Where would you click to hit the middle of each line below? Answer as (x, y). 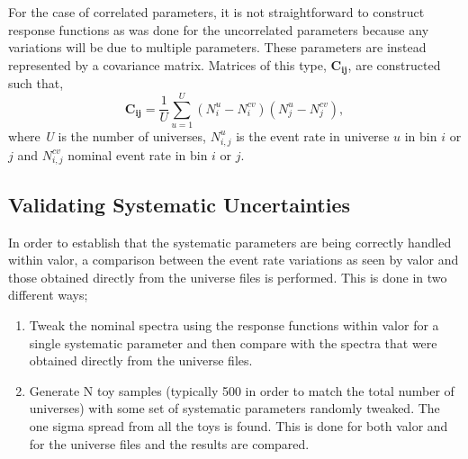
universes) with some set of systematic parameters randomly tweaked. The (234, 408)
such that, (36, 83)
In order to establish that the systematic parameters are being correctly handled (230, 242)
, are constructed (394, 64)
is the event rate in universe (313, 135)
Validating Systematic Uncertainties (180, 204)
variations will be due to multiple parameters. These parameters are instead (217, 47)
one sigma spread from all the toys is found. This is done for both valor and (238, 425)
